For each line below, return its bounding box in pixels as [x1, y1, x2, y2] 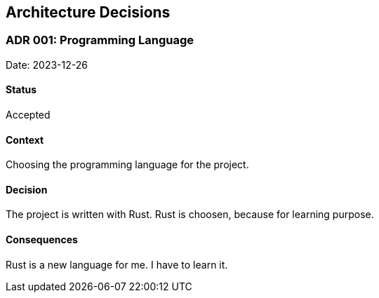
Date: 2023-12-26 [6, 58, 88, 71]
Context [6, 133, 44, 146]
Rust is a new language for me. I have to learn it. [6, 258, 228, 271]
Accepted [6, 109, 51, 121]
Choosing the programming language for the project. [6, 158, 249, 171]
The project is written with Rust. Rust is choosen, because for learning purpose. [6, 208, 374, 221]
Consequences [6, 233, 78, 246]
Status [6, 83, 37, 96]
